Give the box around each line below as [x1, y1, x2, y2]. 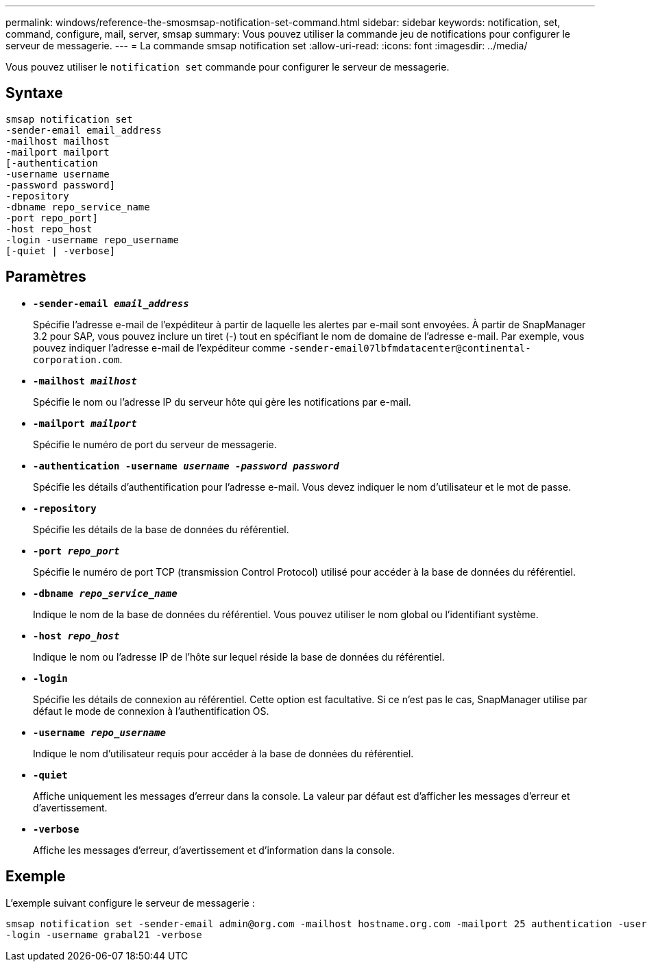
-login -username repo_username [5, 234, 179, 245]
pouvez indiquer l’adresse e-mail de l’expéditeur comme [33, 341, 286, 354]
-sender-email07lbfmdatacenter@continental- [288, 342, 531, 354]
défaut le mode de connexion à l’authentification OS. [33, 705, 269, 717]
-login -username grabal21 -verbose [5, 929, 202, 940]
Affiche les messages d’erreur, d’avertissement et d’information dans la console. [33, 844, 395, 856]
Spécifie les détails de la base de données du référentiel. [33, 523, 289, 535]
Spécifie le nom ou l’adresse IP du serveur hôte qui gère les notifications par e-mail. [33, 395, 411, 408]
